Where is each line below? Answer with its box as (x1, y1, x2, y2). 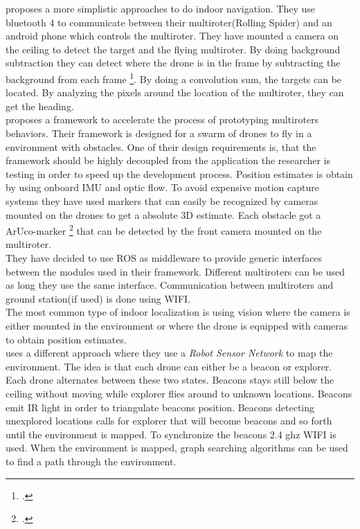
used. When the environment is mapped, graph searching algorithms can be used (6, 440, 348, 455)
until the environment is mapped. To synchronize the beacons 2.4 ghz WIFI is (6, 427, 336, 441)
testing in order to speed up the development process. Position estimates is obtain (6, 166, 353, 181)
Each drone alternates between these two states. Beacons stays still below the (6, 373, 334, 387)
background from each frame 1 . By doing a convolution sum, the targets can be (6, 69, 342, 86)
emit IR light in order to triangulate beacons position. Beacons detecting (6, 400, 315, 414)
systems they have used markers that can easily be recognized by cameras (6, 193, 318, 208)
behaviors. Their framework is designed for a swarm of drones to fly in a (6, 126, 312, 140)
